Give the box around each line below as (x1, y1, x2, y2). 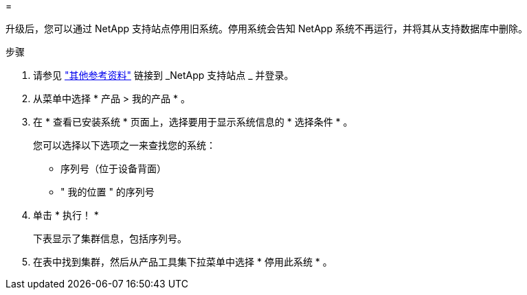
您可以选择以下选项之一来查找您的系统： (33, 139, 216, 151)
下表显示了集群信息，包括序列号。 (33, 233, 187, 244)
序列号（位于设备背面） (60, 163, 166, 174)
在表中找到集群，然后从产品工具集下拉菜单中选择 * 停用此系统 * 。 (33, 256, 333, 268)
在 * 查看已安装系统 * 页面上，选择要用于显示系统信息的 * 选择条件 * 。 (33, 116, 353, 128)
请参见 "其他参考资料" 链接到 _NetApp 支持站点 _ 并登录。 (33, 69, 294, 81)
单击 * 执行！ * (33, 209, 99, 221)
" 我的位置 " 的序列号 (60, 186, 155, 198)
